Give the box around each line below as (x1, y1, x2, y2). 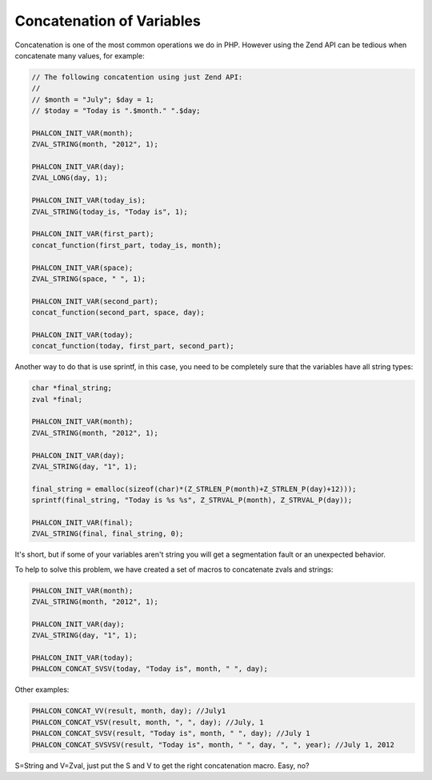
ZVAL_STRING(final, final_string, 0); (31, 529, 184, 538)
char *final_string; (31, 384, 112, 392)
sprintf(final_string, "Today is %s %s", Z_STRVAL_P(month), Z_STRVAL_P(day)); (31, 496, 353, 505)
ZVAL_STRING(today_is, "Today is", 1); (31, 207, 188, 216)
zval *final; (31, 395, 83, 404)
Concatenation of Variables (14, 12, 202, 30)
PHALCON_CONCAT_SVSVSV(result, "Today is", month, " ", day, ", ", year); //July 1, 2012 (31, 740, 395, 749)
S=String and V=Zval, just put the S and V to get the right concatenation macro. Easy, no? (14, 761, 310, 770)
